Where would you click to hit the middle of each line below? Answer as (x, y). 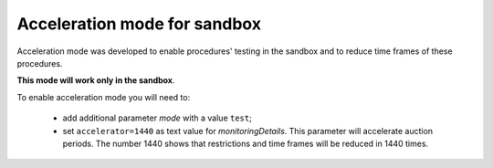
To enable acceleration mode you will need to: (104, 97)
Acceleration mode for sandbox (139, 24)
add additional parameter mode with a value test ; (157, 118)
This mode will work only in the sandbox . (96, 80)
